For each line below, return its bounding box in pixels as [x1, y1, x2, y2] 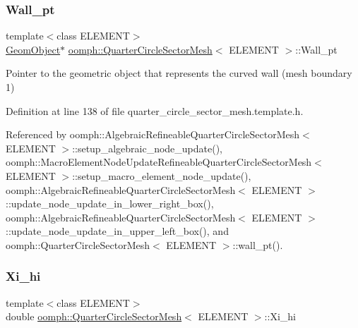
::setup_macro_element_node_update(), [72, 168, 251, 183]
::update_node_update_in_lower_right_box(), [6, 196, 214, 211]
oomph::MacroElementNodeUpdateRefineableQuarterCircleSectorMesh [6, 154, 312, 169]
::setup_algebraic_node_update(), [72, 140, 223, 155]
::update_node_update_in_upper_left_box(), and [6, 224, 229, 238]
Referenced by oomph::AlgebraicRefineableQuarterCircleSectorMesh [6, 127, 300, 142]
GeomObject [6, 42, 61, 56]
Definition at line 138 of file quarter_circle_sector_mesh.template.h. [6, 103, 304, 118]
